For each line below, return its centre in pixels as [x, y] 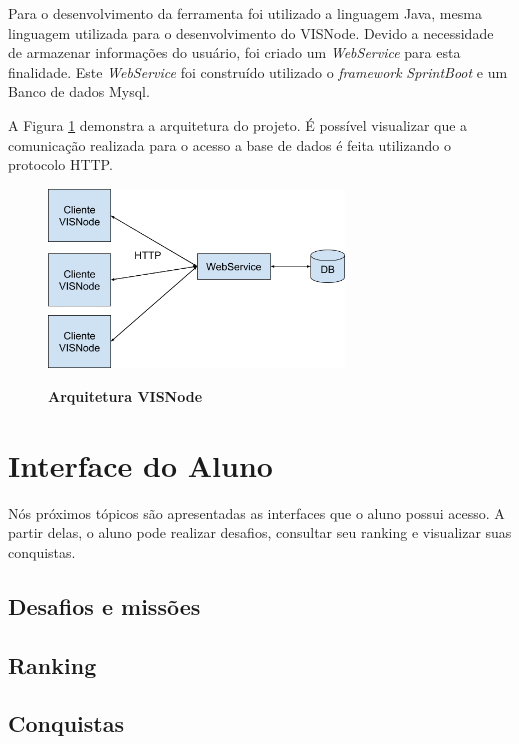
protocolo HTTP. [60, 164]
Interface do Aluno [140, 464]
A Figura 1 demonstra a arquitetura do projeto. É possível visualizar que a [238, 124]
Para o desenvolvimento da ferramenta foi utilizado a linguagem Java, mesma [245, 13]
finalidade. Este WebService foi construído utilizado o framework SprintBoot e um [258, 71]
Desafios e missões [104, 605]
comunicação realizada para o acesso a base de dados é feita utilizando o [229, 144]
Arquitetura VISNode [125, 395]
